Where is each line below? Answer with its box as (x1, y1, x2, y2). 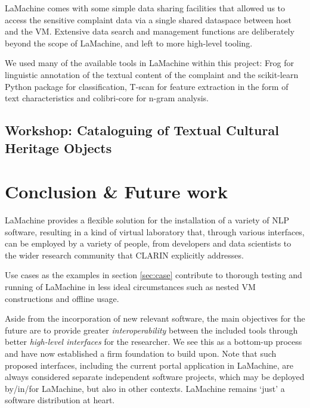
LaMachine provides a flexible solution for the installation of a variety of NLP (5, 214, 289, 226)
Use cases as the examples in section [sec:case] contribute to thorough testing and (5, 269, 302, 281)
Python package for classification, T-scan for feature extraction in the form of (5, 80, 289, 92)
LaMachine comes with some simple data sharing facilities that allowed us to (5, 2, 286, 14)
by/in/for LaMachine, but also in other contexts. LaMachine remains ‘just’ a (5, 382, 285, 394)
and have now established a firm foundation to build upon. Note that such (5, 347, 277, 359)
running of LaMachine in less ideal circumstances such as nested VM (5, 281, 256, 293)
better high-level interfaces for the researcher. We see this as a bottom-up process (5, 335, 302, 348)
